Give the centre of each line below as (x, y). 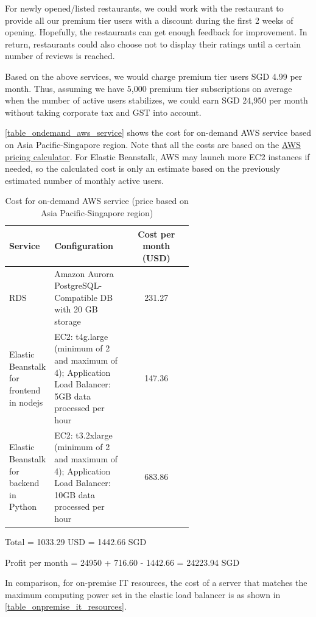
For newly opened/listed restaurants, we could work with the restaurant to (144, 8)
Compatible (76, 297)
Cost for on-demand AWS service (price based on (97, 201)
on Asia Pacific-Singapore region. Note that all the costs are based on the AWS (153, 144)
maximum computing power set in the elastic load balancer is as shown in (143, 594)
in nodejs (26, 402)
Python (23, 506)
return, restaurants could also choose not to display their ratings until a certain (153, 44)
